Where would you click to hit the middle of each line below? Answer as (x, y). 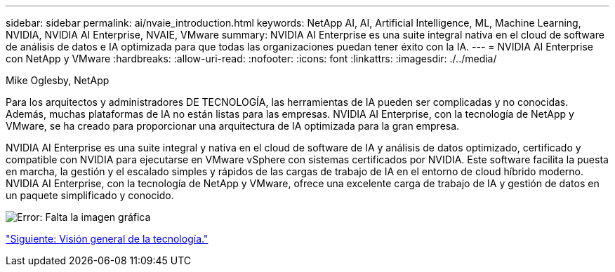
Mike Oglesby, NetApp (58, 80)
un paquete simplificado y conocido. (90, 195)
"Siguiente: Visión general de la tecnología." (107, 239)
